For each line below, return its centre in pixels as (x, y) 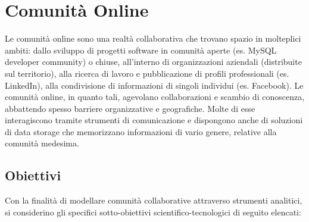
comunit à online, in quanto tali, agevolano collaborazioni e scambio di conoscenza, (155, 97)
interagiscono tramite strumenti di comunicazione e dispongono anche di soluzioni (154, 120)
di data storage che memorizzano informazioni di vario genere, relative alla (141, 131)
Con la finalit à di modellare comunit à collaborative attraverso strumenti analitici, (154, 200)
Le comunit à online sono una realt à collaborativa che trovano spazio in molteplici (153, 38)
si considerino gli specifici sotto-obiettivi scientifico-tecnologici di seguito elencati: (153, 212)
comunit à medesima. (42, 143)
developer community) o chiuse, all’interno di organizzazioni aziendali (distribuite (153, 62)
